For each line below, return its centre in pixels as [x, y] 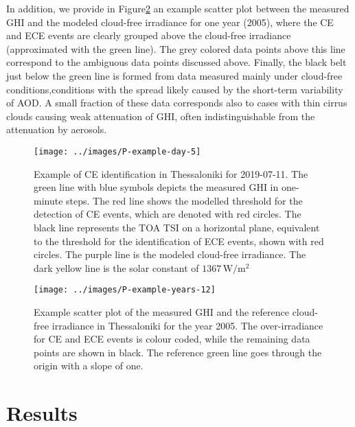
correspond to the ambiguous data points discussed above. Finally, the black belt [176, 62]
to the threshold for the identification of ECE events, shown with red [179, 241]
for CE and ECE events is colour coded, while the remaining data [172, 339]
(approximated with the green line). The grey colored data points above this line [176, 48]
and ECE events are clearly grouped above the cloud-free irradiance [149, 35]
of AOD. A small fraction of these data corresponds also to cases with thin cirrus [177, 103]
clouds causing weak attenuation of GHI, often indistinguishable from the [161, 116]
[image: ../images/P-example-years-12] [125, 290]
